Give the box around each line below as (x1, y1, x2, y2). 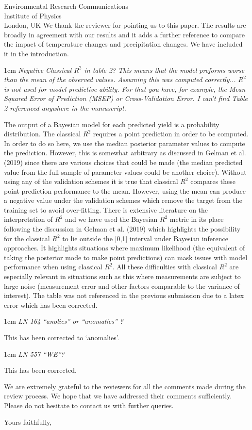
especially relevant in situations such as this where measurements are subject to (4, 271, 241, 281)
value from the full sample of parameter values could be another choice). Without (4, 166, 247, 177)
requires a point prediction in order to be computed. (93, 129, 249, 139)
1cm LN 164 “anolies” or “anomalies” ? (4, 316, 123, 326)
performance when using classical (4, 262, 102, 272)
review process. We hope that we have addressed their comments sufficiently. (4, 391, 232, 401)
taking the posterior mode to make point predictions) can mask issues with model (4, 252, 248, 262)
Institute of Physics (4, 10, 62, 20)
